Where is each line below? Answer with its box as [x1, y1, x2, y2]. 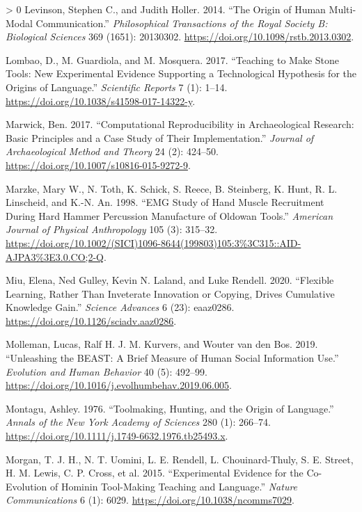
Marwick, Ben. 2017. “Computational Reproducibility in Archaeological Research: [6, 117, 354, 131]
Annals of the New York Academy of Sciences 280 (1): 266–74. [6, 415, 271, 429]
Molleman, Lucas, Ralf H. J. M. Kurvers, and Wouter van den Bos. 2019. [6, 337, 318, 351]
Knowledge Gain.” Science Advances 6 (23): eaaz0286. [6, 300, 235, 314]
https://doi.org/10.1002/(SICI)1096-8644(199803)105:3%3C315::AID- [6, 235, 301, 250]
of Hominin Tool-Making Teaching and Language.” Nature [49, 479, 298, 493]
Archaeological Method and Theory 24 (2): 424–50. [6, 144, 219, 159]
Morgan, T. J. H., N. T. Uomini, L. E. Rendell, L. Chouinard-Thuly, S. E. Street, [6, 451, 354, 466]
